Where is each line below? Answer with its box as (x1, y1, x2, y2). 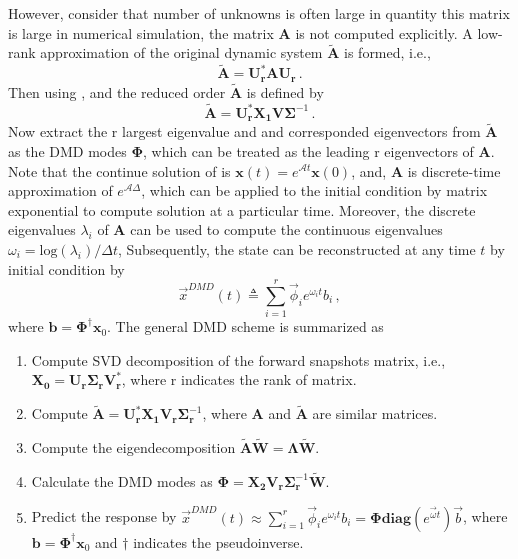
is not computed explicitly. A (295, 22, 473, 43)
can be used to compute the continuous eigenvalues (130, 219, 443, 240)
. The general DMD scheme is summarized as (107, 316, 384, 337)
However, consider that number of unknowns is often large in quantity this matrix (8, 3, 510, 23)
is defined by (246, 81, 324, 102)
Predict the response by (31, 506, 177, 527)
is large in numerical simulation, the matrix (8, 22, 274, 43)
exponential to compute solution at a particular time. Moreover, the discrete (8, 199, 476, 220)
